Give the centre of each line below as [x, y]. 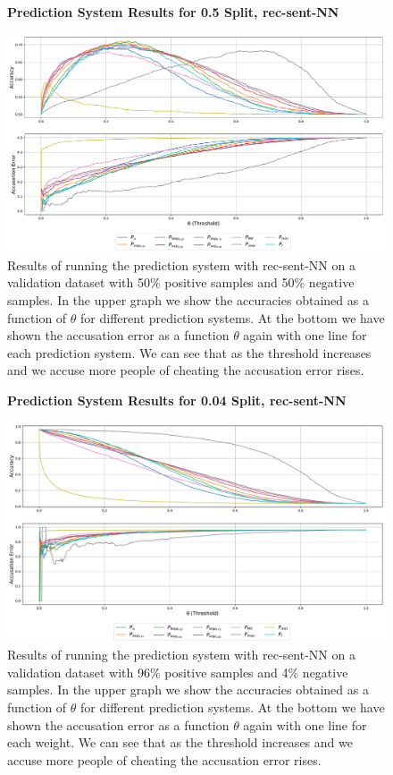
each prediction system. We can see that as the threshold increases [189, 352]
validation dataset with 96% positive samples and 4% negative [178, 672]
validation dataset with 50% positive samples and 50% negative [181, 282]
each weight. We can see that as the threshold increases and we [180, 742]
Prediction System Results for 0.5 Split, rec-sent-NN [173, 12]
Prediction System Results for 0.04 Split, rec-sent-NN [177, 400]
